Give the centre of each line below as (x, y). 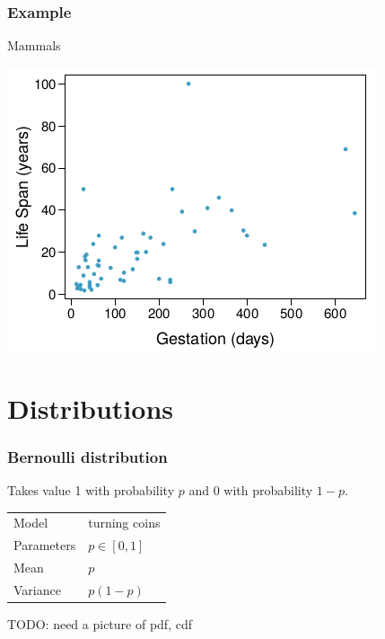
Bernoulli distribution (87, 456)
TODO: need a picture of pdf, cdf (100, 623)
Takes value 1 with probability (91, 490)
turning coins (124, 523)
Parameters (45, 545)
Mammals (34, 45)
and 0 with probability (251, 490)
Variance (37, 589)
